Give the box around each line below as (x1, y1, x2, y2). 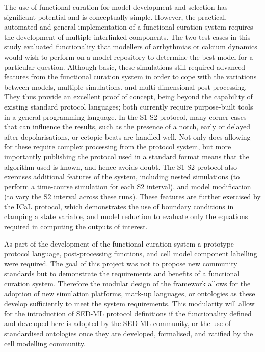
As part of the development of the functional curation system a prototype (4, 238, 234, 249)
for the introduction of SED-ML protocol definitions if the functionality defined (4, 308, 252, 318)
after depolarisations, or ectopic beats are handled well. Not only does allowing (4, 131, 251, 142)
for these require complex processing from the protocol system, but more (4, 141, 231, 152)
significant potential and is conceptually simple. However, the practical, (4, 11, 227, 22)
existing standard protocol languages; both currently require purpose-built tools (4, 101, 253, 112)
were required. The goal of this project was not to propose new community (4, 258, 237, 268)
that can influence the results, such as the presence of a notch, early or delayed (4, 121, 251, 132)
